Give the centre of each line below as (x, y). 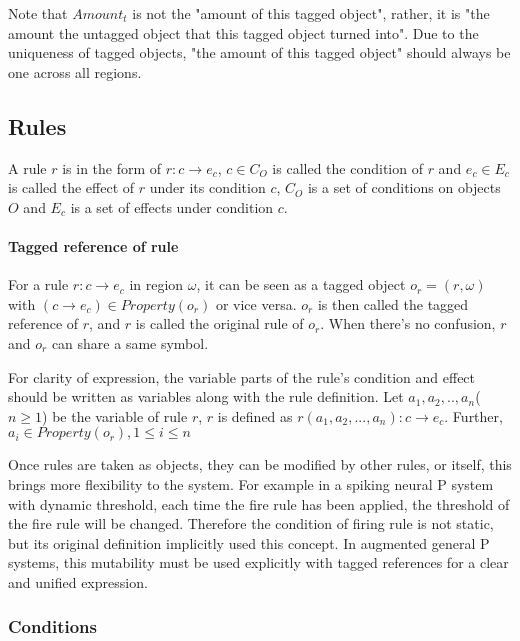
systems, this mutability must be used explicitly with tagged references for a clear (258, 562)
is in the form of (112, 167)
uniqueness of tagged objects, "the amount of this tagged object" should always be (259, 52)
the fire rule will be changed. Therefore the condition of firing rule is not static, (251, 523)
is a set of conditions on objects (404, 187)
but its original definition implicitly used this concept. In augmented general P (249, 542)
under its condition (207, 187)
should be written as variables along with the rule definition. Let (206, 396)
